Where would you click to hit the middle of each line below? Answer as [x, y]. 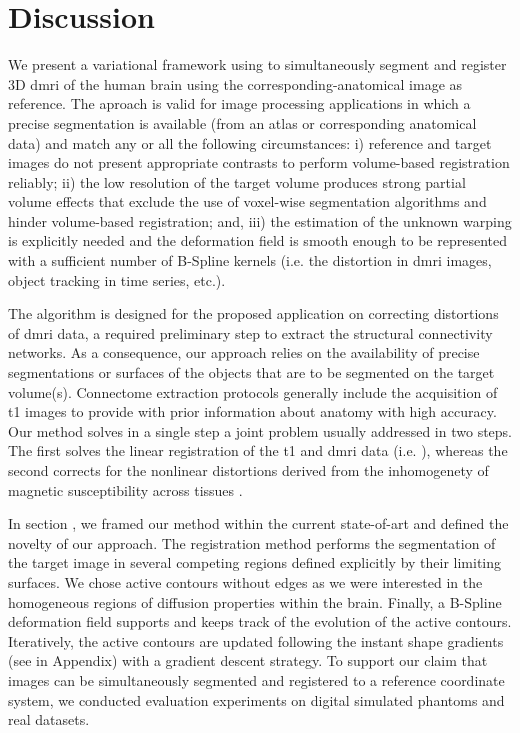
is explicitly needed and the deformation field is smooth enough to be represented [257, 240]
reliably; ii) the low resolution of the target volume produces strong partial [237, 181]
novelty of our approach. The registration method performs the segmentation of [252, 542]
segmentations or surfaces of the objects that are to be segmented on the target [251, 372]
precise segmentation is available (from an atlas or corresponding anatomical [242, 122]
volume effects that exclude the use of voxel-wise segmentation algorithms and [247, 201]
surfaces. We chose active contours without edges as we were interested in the [245, 581]
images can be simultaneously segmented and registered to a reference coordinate [256, 679]
